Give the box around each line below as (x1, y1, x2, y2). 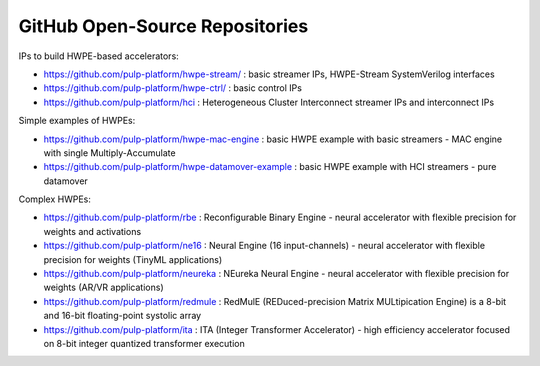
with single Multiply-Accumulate (43, 146, 176, 159)
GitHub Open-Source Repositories (18, 15, 309, 37)
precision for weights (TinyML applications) (43, 253, 223, 265)
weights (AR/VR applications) (43, 281, 164, 294)
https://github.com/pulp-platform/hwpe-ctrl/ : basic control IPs (43, 82, 302, 94)
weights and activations (43, 225, 142, 237)
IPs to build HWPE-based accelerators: (18, 50, 179, 62)
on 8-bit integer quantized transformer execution (43, 337, 245, 349)
